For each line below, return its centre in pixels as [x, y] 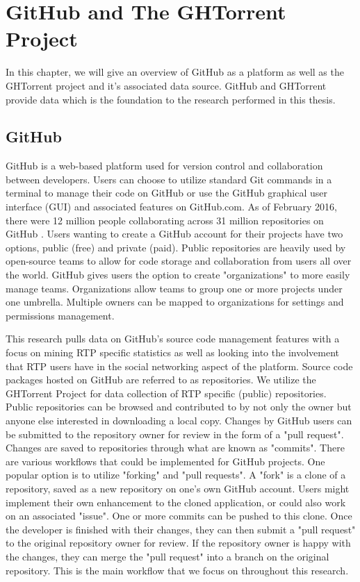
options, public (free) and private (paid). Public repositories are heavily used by [176, 247]
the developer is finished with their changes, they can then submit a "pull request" [181, 529]
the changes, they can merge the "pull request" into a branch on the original [167, 556]
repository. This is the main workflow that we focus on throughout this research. [177, 570]
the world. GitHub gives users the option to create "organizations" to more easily [178, 275]
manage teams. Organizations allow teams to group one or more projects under [174, 288]
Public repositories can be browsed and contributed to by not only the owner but [179, 407]
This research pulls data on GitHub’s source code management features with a [173, 339]
